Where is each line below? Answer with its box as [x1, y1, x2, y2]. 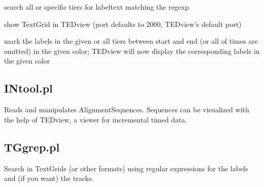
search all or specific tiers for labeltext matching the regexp [4, 2, 189, 12]
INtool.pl [4, 80, 53, 96]
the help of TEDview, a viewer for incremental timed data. [4, 114, 187, 124]
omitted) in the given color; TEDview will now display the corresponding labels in [4, 45, 260, 56]
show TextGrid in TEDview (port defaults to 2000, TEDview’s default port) [4, 18, 242, 29]
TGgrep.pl [4, 139, 60, 154]
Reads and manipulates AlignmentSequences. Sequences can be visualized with [4, 104, 249, 115]
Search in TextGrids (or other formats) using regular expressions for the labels [4, 163, 248, 173]
